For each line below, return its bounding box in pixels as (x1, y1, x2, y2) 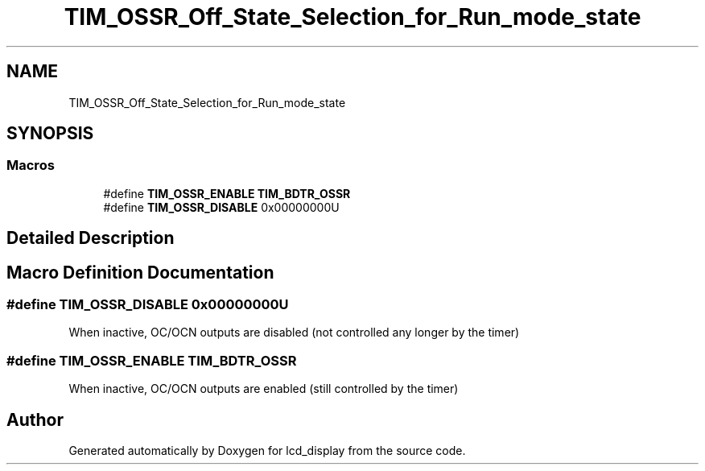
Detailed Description (6, 228, 175, 249)
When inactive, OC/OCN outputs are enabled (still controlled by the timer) (68, 382, 459, 396)
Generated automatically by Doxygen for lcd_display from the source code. (68, 444, 466, 458)
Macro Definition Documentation (6, 262, 274, 283)
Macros (6, 157, 55, 174)
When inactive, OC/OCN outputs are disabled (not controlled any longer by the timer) (68, 325, 520, 340)
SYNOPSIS (6, 123, 94, 144)
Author (6, 409, 64, 430)
